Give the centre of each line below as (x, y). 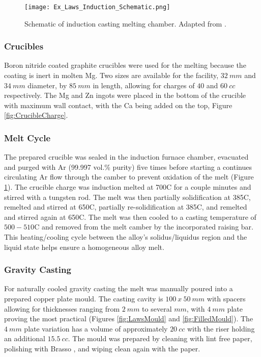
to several (157, 308)
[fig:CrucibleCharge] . (36, 115)
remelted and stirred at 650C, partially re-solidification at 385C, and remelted (126, 207)
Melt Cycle (27, 137)
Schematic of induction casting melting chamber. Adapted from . (125, 23)
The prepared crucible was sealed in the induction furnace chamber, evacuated (126, 157)
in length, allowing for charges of (144, 85)
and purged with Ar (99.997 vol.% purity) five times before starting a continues (128, 167)
